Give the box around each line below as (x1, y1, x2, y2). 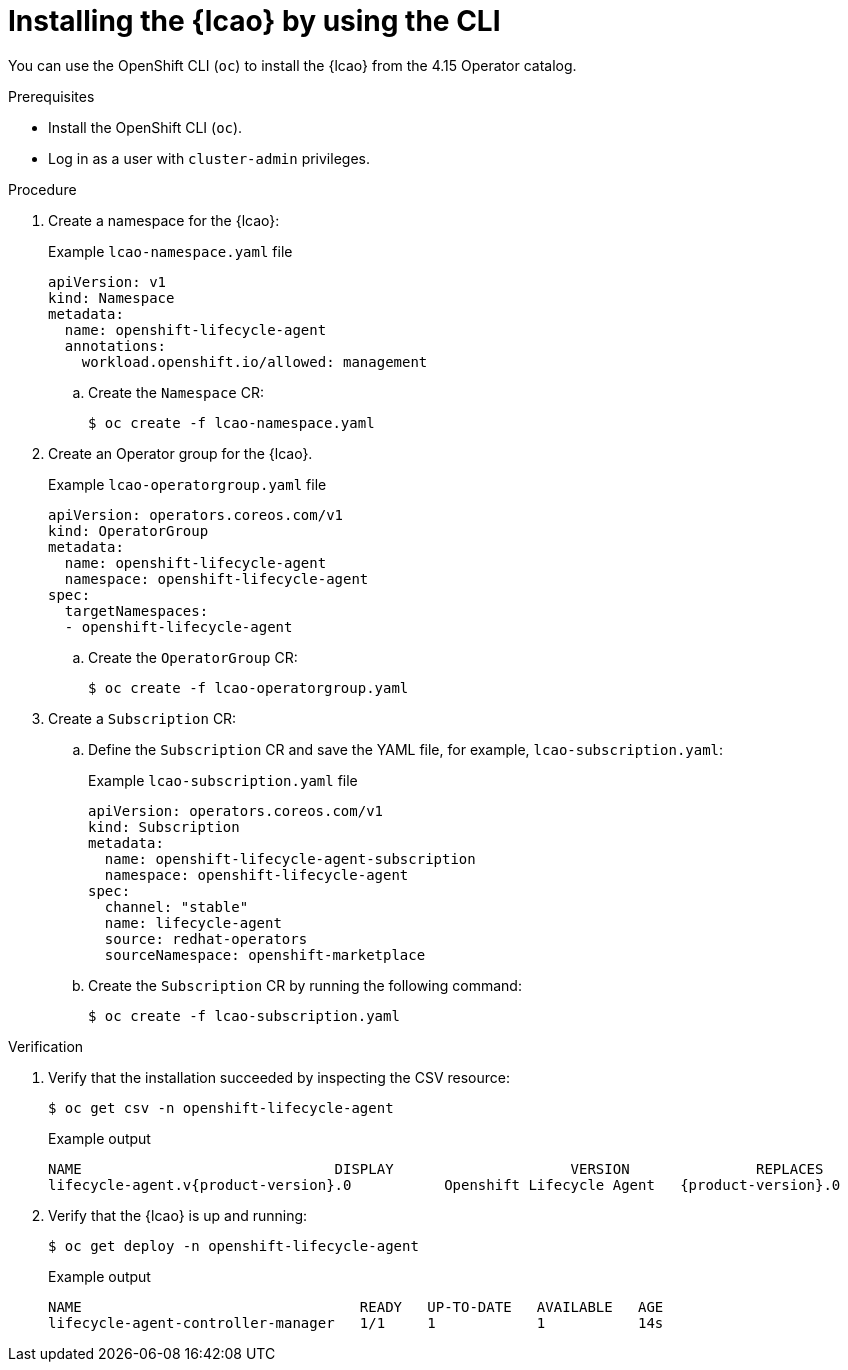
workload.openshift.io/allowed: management (81, 353, 428, 370)
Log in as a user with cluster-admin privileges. (48, 149, 370, 167)
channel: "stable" (104, 898, 249, 915)
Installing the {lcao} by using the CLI (8, 4, 501, 38)
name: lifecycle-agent (104, 914, 282, 931)
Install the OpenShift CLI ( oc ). (48, 118, 243, 136)
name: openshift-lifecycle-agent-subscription (104, 850, 476, 867)
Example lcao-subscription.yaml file (88, 771, 358, 789)
